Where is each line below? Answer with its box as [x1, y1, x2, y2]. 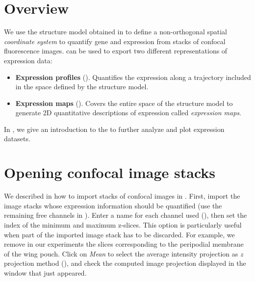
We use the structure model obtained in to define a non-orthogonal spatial [4, 26, 227, 37]
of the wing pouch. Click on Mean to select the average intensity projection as [4, 248, 238, 258]
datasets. [4, 133, 30, 144]
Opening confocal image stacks [4, 162, 216, 182]
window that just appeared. [4, 267, 87, 278]
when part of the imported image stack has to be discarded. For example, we [4, 229, 235, 239]
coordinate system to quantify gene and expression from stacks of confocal [4, 36, 226, 46]
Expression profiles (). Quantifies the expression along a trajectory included [15, 72, 251, 82]
